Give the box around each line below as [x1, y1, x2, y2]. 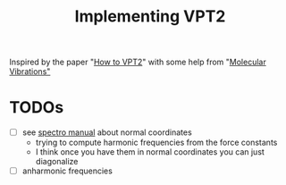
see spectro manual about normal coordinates [21, 127, 192, 138]
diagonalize [35, 156, 79, 167]
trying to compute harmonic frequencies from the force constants [35, 137, 278, 148]
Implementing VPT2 [74, 6, 226, 27]
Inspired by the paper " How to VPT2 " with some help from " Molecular [9, 56, 266, 68]
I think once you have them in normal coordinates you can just [35, 147, 265, 157]
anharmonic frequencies [21, 165, 114, 176]
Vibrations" [9, 66, 51, 77]
